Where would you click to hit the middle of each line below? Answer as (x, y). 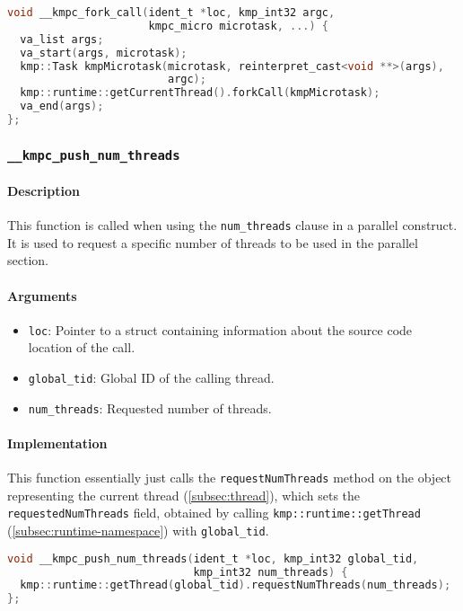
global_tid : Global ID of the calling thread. (151, 377)
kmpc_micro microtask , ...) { (238, 26)
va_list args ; (62, 39)
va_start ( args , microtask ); (104, 53)
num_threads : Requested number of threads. (150, 407)
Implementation (57, 443)
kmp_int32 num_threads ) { (271, 572)
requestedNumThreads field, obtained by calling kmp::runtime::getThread (214, 513)
